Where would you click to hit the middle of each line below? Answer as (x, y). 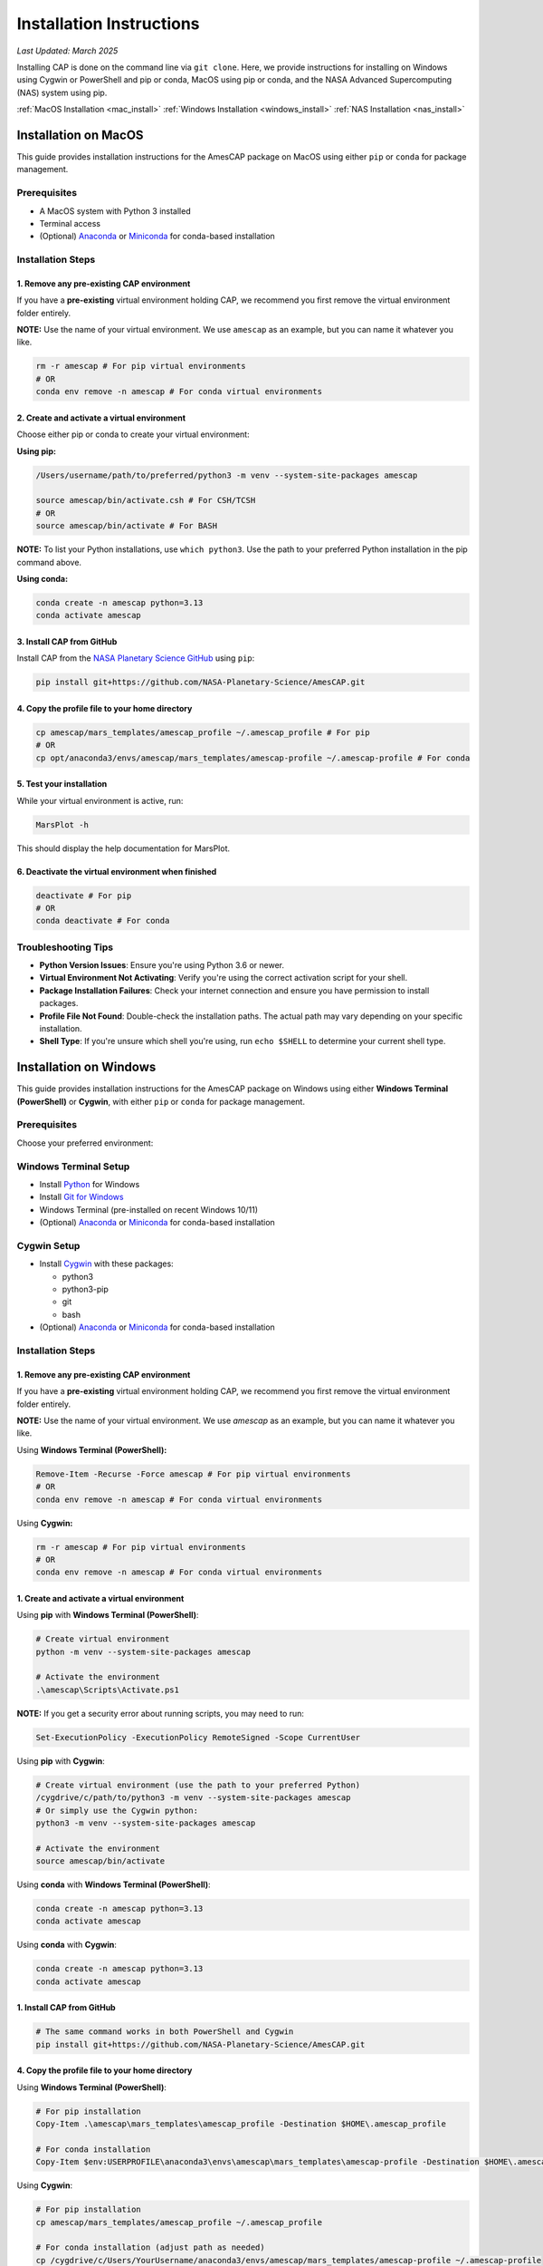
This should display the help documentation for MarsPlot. (124, 848)
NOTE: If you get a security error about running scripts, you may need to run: (161, 1713)
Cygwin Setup (48, 1245)
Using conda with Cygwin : (67, 1945)
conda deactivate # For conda (103, 921)
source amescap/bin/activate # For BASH (126, 526)
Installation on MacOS (80, 135)
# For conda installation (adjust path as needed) (151, 2247)
